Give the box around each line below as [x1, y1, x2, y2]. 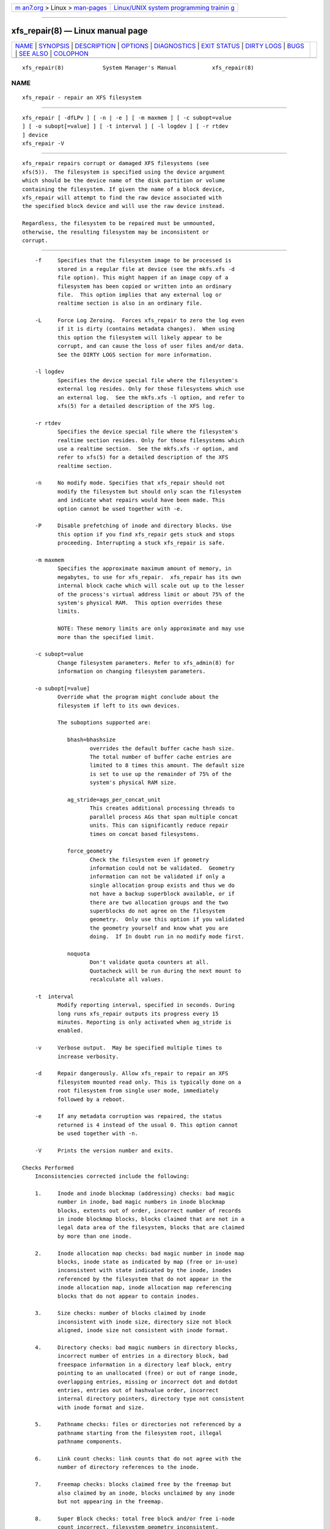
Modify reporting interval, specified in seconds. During [57, 1002, 235, 1009]
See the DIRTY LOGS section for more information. [57, 351, 213, 358]
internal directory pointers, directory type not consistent [57, 1395, 244, 1402]
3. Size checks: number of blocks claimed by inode [34, 1309, 206, 1317]
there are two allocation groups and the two [89, 899, 229, 906]
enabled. [57, 1027, 84, 1034]
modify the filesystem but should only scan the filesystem [57, 488, 241, 495]
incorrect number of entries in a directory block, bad [57, 1352, 229, 1360]
